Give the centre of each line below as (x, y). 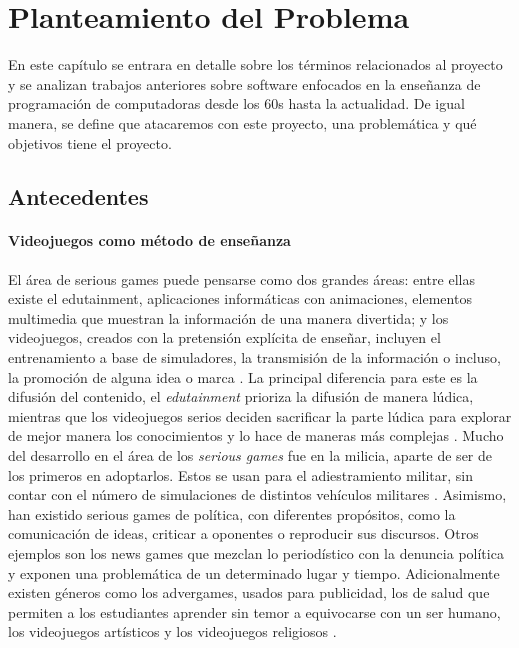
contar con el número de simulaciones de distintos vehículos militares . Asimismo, (257, 494)
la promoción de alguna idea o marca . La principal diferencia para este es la (243, 376)
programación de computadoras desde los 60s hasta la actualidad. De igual (236, 103)
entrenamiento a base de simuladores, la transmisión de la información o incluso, (254, 357)
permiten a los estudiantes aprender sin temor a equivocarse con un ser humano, (254, 611)
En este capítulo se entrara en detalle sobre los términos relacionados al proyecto (255, 64)
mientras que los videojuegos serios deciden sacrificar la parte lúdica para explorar (260, 415)
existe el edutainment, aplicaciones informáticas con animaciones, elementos (240, 298)
